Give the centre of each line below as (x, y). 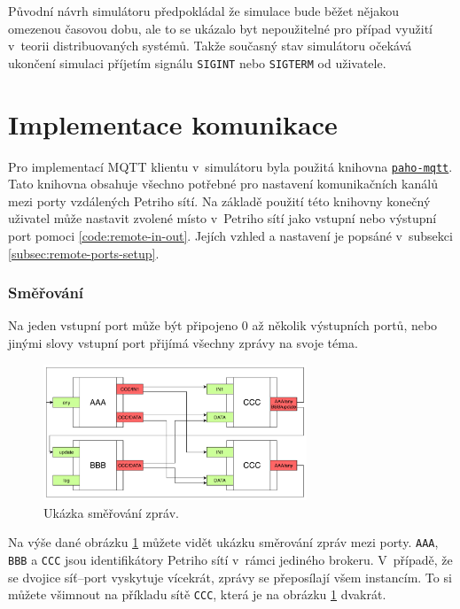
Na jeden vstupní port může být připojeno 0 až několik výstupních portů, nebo (223, 325)
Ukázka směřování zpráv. (111, 512)
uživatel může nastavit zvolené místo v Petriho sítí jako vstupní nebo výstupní (222, 218)
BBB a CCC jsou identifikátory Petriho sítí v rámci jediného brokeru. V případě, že (230, 560)
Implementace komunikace (173, 123)
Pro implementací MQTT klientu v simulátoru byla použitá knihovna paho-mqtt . (230, 166)
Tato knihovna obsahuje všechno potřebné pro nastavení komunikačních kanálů (223, 184)
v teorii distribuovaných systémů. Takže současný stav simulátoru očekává (210, 46)
